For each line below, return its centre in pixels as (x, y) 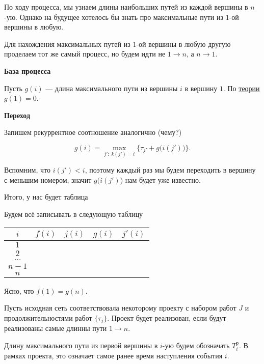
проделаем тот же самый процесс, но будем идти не (85, 54)
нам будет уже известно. (163, 179)
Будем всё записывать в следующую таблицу (74, 214)
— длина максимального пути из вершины (112, 88)
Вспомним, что (28, 170)
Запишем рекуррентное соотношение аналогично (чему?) (93, 132)
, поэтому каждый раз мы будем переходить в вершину (170, 170)
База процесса (28, 71)
